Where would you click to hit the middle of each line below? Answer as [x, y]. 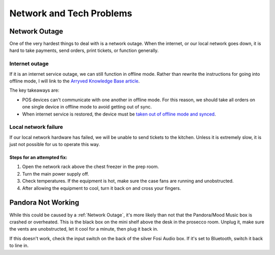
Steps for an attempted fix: [38, 157]
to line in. [19, 246]
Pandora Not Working [44, 203]
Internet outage [29, 64]
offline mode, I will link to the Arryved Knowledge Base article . [75, 81]
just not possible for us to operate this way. [55, 145]
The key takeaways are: [34, 90]
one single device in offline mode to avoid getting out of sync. [87, 107]
